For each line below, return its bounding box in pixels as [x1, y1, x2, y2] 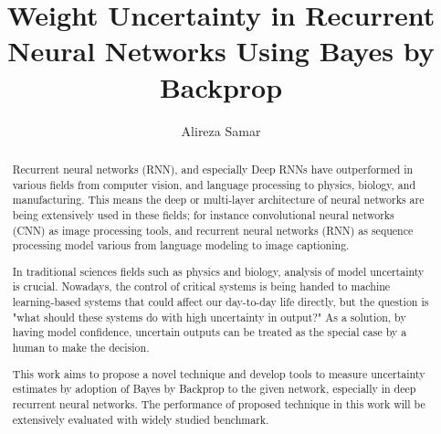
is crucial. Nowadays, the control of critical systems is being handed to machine [12, 279, 391, 294]
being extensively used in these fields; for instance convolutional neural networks [12, 206, 394, 222]
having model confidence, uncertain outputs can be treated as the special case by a [12, 324, 407, 340]
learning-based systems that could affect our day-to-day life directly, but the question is [12, 294, 429, 310]
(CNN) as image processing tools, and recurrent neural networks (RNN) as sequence [12, 222, 414, 238]
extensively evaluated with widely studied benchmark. [12, 411, 269, 427]
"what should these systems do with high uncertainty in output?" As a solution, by [12, 309, 406, 324]
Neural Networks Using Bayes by [7, 32, 435, 69]
